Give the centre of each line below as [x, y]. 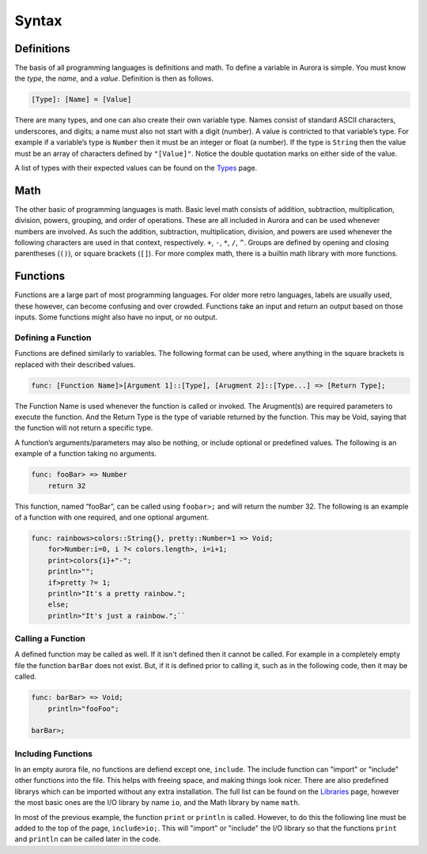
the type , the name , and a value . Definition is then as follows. [114, 78]
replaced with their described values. [75, 365]
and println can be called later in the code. [88, 839]
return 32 [67, 486]
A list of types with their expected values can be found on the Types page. [136, 168]
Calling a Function [50, 639]
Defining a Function [53, 338]
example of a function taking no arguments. [86, 454]
